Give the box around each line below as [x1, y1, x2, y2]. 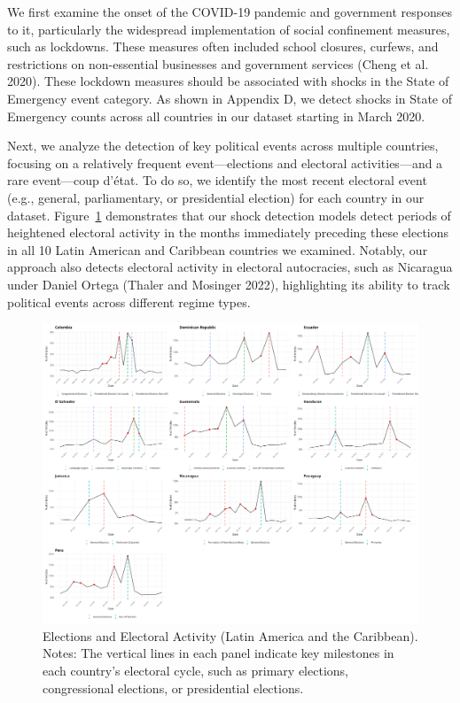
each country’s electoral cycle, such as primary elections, [43, 661, 348, 679]
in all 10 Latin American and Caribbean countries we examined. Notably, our [7, 240, 428, 259]
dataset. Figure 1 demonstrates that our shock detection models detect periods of [7, 205, 451, 224]
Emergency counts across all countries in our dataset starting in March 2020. [7, 106, 425, 125]
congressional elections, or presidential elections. [43, 678, 304, 697]
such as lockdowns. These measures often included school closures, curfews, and [7, 37, 439, 56]
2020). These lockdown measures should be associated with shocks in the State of [7, 72, 449, 90]
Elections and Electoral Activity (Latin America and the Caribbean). [43, 626, 418, 645]
